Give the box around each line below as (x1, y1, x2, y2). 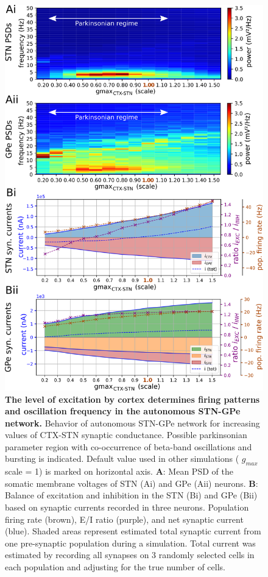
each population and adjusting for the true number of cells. (5, 561, 225, 573)
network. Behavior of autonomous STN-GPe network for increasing (5, 416, 260, 429)
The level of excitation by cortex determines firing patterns (5, 392, 260, 405)
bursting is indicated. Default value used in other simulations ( (5, 452, 239, 465)
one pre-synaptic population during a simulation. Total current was (5, 536, 256, 549)
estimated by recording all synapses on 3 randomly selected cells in (5, 548, 255, 561)
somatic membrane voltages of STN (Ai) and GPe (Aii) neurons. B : (5, 476, 258, 489)
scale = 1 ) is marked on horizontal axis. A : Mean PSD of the (5, 465, 233, 478)
